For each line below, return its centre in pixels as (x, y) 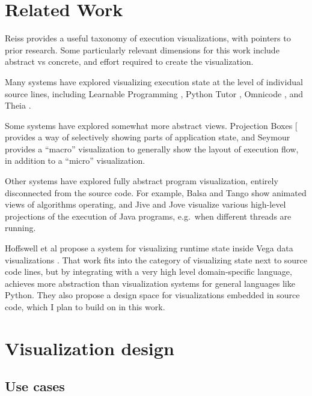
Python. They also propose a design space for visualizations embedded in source (152, 295)
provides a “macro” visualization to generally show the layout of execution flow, (152, 148)
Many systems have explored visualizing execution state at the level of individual (154, 81)
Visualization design (90, 348)
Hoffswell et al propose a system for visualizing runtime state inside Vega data (149, 248)
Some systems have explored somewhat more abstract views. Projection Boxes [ (151, 125)
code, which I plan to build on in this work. (85, 307)
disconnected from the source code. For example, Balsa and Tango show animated (156, 192)
